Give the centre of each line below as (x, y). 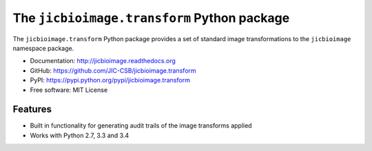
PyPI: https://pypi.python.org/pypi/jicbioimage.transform (110, 80)
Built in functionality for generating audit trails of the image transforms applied (141, 126)
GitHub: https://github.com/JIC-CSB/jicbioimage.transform (113, 70)
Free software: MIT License (69, 90)
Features (32, 109)
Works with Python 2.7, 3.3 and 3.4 (80, 135)
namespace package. (43, 48)
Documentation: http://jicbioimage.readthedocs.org (103, 61)
